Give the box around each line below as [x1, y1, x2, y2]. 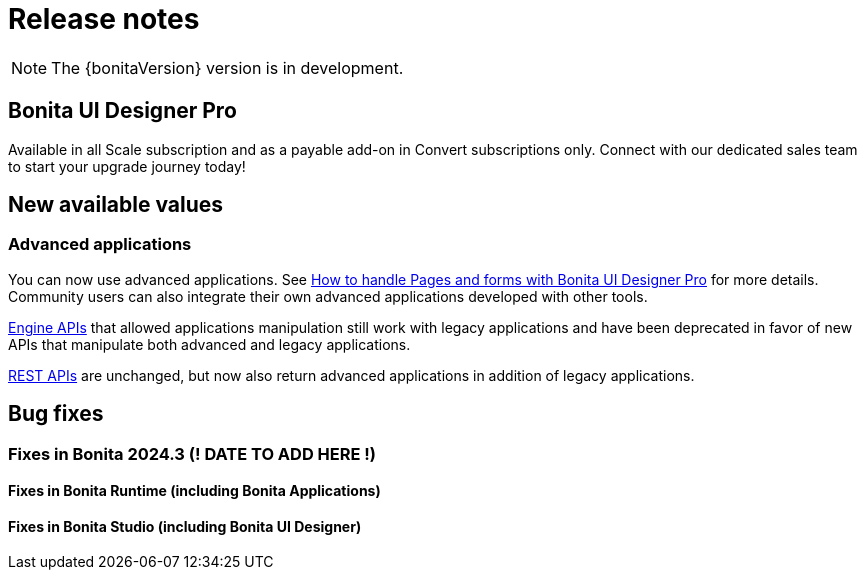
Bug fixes [8, 401, 104, 427]
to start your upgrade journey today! [8, 157, 246, 175]
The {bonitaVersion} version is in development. [51, 57, 404, 78]
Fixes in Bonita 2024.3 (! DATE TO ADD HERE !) [8, 443, 376, 464]
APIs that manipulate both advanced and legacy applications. [8, 335, 411, 353]
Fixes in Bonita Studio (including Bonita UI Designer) [8, 517, 362, 535]
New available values [8, 192, 224, 218]
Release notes [8, 2, 200, 36]
